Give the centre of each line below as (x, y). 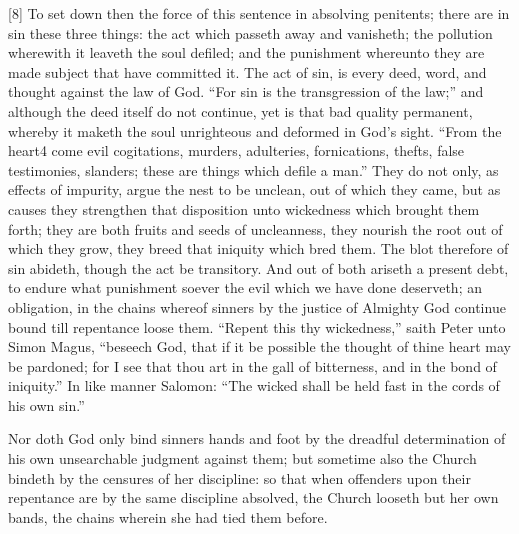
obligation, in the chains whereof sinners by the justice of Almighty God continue (257, 306)
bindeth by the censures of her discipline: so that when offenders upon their (239, 477)
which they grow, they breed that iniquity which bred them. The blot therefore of (258, 248)
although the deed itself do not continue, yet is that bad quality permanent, (240, 110)
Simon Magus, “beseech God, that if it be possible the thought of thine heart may (259, 346)
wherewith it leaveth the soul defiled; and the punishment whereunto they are (246, 52)
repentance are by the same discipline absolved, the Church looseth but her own (253, 497)
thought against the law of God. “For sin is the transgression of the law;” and (246, 91)
